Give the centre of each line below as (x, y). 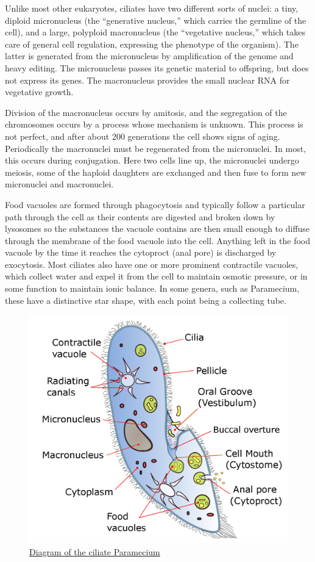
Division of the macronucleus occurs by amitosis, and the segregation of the (146, 112)
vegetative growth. (39, 92)
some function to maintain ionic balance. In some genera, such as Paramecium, (152, 288)
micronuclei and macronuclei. (59, 184)
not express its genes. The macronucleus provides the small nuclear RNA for (147, 80)
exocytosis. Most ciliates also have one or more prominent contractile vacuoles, (152, 264)
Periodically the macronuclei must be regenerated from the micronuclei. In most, (156, 148)
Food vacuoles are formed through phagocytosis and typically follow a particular (155, 204)
